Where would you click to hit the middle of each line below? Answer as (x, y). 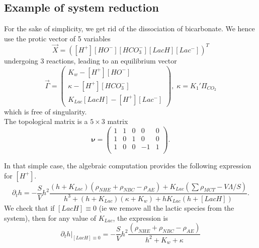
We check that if (29, 207)
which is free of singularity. (46, 111)
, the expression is (140, 218)
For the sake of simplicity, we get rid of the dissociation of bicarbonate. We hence (129, 28)
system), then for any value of (50, 218)
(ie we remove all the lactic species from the (166, 207)
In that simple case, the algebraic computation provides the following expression (128, 166)
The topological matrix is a (46, 121)
